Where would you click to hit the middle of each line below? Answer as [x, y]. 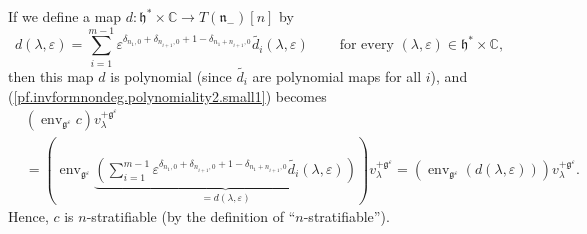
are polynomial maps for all [337, 75]
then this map [51, 75]
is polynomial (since [171, 75]
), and [449, 75]
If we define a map [65, 16]
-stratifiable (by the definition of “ [191, 216]
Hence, [28, 216]
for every [366, 45]
